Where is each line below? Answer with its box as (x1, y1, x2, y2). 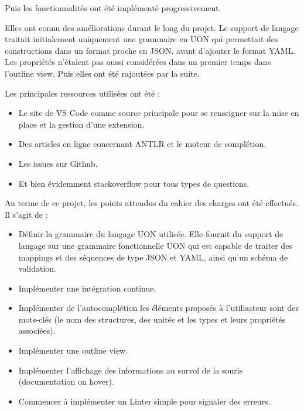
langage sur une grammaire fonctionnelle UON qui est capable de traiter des (18, 239, 292, 251)
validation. (18, 262, 56, 275)
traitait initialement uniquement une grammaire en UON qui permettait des (5, 33, 278, 45)
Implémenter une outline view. (18, 344, 128, 357)
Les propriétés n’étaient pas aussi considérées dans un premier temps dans (5, 56, 271, 68)
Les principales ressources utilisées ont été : (5, 87, 160, 99)
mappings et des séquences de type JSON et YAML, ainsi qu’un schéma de (18, 251, 288, 263)
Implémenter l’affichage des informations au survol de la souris (18, 364, 243, 376)
